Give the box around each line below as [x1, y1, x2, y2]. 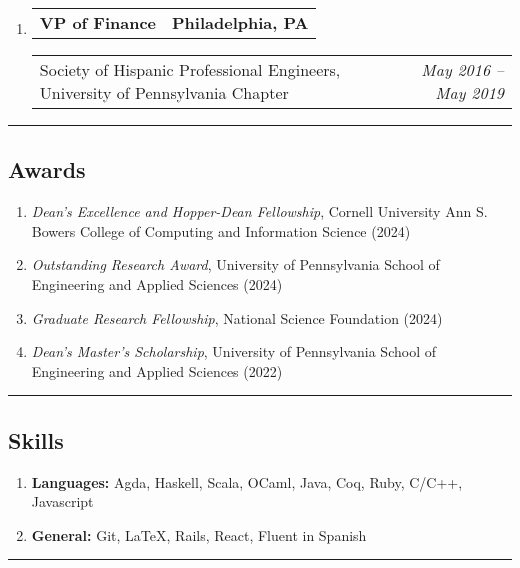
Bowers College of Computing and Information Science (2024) [31, 220, 411, 241]
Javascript [31, 491, 94, 512]
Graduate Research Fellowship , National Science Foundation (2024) [31, 307, 443, 328]
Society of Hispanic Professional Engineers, [39, 58, 341, 81]
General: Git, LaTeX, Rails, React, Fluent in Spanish [31, 524, 367, 545]
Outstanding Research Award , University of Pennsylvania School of [31, 254, 440, 275]
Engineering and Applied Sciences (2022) [31, 360, 283, 381]
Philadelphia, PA [172, 11, 309, 34]
